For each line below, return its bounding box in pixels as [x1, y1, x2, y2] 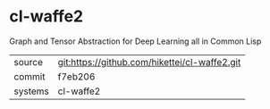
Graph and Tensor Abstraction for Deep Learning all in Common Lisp [9, 36, 262, 46]
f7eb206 [57, 70, 96, 82]
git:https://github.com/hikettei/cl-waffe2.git [57, 55, 241, 68]
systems [13, 85, 49, 97]
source [13, 55, 43, 68]
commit [13, 70, 46, 82]
